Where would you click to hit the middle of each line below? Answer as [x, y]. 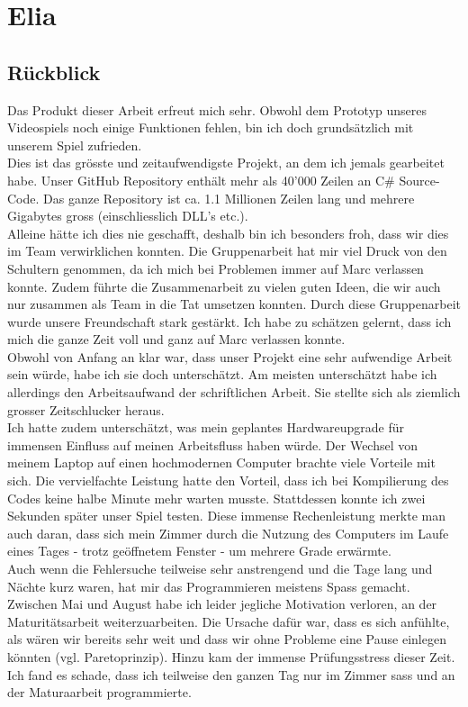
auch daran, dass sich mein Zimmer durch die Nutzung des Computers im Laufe [228, 533]
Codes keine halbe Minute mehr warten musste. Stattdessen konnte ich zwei [216, 498]
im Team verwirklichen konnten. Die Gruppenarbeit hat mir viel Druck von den [227, 251]
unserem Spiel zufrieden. [75, 145]
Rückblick [54, 72]
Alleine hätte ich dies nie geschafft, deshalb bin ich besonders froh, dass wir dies [228, 233]
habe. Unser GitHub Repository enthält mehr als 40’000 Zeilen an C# [201, 180]
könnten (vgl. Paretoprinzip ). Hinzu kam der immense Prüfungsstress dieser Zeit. [231, 656]
